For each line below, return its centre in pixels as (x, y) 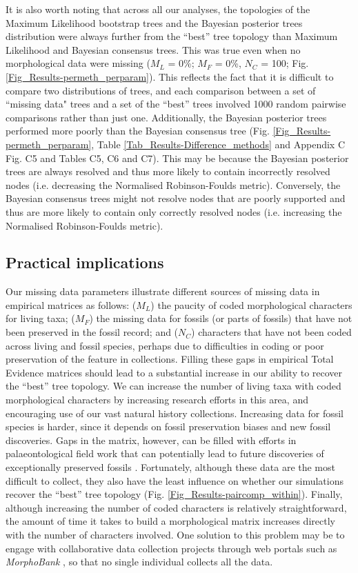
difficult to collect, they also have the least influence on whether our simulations (175, 480)
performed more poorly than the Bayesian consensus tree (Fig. (138, 131)
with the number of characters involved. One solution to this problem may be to (175, 534)
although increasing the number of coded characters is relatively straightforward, (176, 507)
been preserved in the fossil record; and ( (92, 332)
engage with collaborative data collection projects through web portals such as (171, 548)
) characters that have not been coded (271, 332)
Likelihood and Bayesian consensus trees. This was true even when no (153, 49)
